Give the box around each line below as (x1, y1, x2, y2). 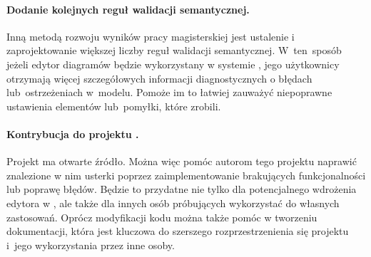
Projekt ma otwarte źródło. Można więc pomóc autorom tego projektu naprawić (6, 154, 357, 169)
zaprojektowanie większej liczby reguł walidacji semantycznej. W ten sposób (6, 43, 342, 58)
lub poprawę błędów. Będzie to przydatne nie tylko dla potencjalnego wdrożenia (6, 182, 357, 196)
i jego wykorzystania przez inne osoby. (6, 237, 175, 252)
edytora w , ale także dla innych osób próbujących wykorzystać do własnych (6, 195, 340, 210)
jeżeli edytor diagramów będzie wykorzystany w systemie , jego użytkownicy (6, 56, 340, 71)
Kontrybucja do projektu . (6, 126, 139, 141)
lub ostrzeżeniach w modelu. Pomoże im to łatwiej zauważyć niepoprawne (6, 85, 332, 100)
